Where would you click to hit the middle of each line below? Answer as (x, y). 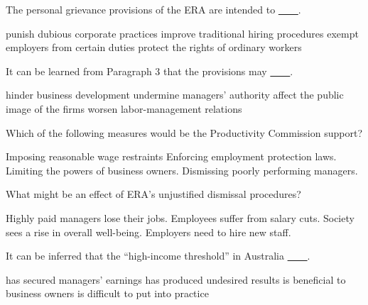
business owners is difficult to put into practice (107, 293)
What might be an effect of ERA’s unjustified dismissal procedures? (153, 194)
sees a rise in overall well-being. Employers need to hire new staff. (148, 232)
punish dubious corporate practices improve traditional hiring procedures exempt (182, 33)
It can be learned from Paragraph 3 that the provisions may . (150, 71)
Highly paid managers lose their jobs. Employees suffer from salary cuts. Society (180, 217)
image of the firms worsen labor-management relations (124, 108)
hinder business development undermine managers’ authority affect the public (175, 95)
